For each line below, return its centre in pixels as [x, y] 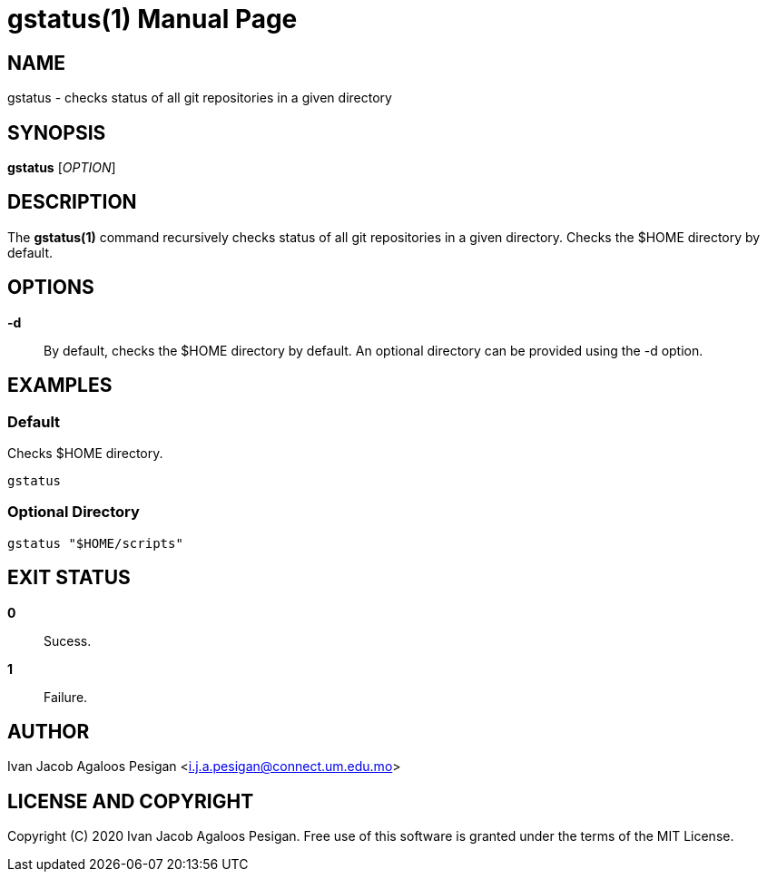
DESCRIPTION [72, 202]
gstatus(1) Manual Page [152, 19]
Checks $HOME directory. [85, 453]
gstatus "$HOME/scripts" [95, 543]
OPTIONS [51, 288]
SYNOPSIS [57, 132]
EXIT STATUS [69, 578]
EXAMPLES [60, 386]
